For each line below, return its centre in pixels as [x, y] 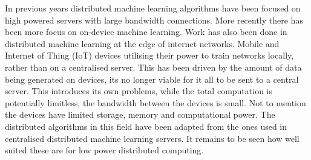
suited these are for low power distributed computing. [104, 150]
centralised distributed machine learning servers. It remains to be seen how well [152, 138]
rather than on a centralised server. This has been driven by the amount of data [153, 67]
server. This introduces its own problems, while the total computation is [139, 91]
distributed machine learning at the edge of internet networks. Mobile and [142, 43]
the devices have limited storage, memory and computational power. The [140, 114]
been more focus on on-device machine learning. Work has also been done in [146, 32]
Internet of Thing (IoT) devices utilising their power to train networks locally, [149, 55]
